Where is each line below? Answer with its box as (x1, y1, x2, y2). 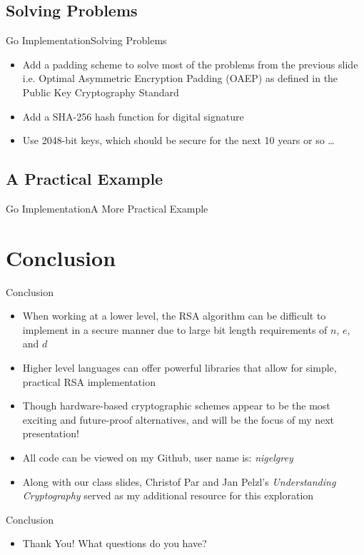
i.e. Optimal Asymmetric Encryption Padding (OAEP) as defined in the (22, 71, 338, 86)
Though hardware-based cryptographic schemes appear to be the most (22, 398, 330, 413)
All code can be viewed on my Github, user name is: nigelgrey (22, 450, 293, 465)
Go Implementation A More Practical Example (6, 200, 208, 215)
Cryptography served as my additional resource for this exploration (22, 488, 314, 503)
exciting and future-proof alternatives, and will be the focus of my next (22, 412, 335, 427)
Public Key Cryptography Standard (22, 84, 179, 99)
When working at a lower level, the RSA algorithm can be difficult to (22, 308, 326, 323)
